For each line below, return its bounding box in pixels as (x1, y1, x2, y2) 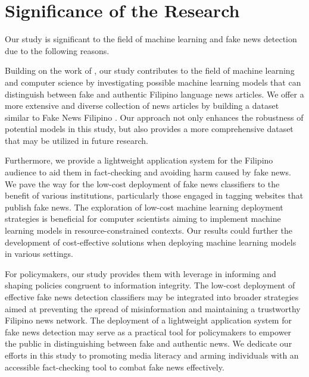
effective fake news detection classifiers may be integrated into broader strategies (5, 291, 299, 303)
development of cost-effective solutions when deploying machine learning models (5, 235, 296, 248)
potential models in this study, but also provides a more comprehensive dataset (5, 122, 294, 135)
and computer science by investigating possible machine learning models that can (5, 76, 301, 88)
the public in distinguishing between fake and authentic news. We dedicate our (5, 337, 292, 350)
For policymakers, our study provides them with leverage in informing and (5, 267, 276, 279)
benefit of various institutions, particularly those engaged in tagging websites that (5, 189, 304, 202)
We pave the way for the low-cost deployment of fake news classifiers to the (5, 177, 280, 190)
